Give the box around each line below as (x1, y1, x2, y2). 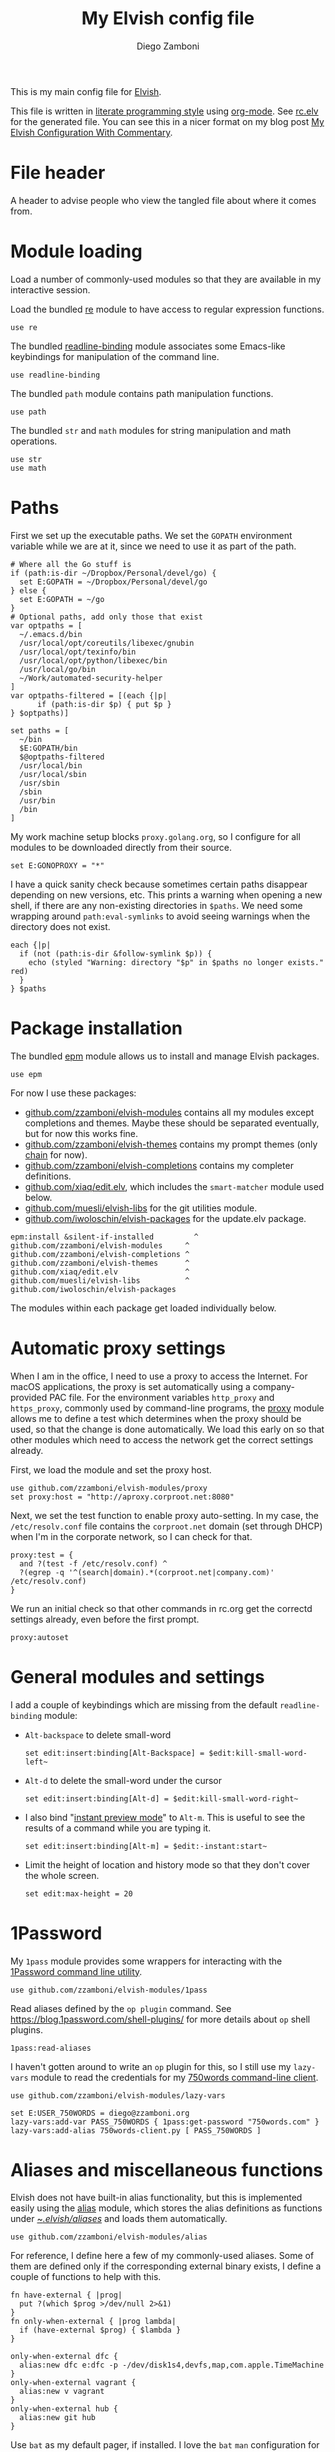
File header (10, 162, 106, 184)
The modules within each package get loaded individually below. (10, 1302, 277, 1314)
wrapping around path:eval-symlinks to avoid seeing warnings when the (10, 910, 311, 922)
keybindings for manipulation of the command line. (10, 350, 220, 362)
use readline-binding (10, 370, 101, 380)
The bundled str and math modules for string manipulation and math (10, 424, 292, 436)
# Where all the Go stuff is (10, 559, 132, 569)
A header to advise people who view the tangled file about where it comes (10, 194, 317, 206)
